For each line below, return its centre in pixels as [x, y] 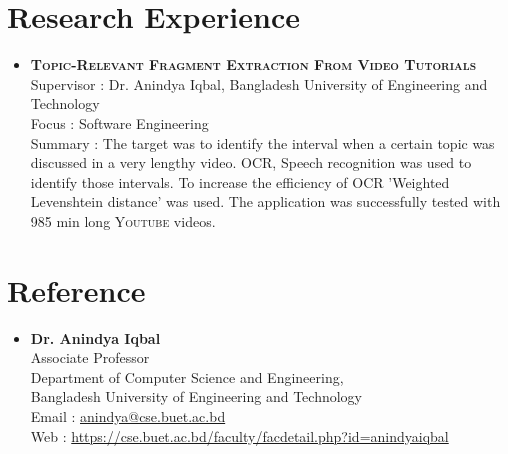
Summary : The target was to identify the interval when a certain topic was [262, 142]
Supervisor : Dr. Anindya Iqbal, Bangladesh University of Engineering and [259, 83]
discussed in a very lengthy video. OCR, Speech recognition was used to [251, 162]
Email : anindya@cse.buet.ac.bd [128, 415]
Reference [76, 289]
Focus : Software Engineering [119, 122]
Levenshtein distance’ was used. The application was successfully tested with [265, 201]
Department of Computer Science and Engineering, [187, 376]
